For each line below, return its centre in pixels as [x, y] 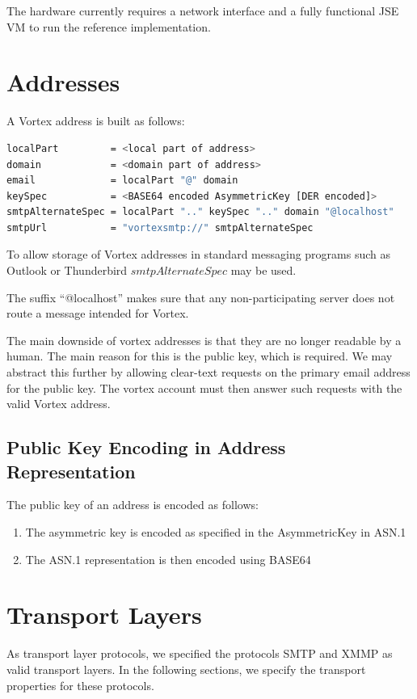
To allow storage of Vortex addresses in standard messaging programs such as [199, 254]
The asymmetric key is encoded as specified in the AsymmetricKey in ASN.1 [216, 532]
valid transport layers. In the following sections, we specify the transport [186, 669]
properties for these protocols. [80, 685]
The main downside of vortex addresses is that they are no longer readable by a [204, 340]
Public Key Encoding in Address [146, 447]
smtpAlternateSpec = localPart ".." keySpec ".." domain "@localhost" [200, 212]
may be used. [263, 270]
